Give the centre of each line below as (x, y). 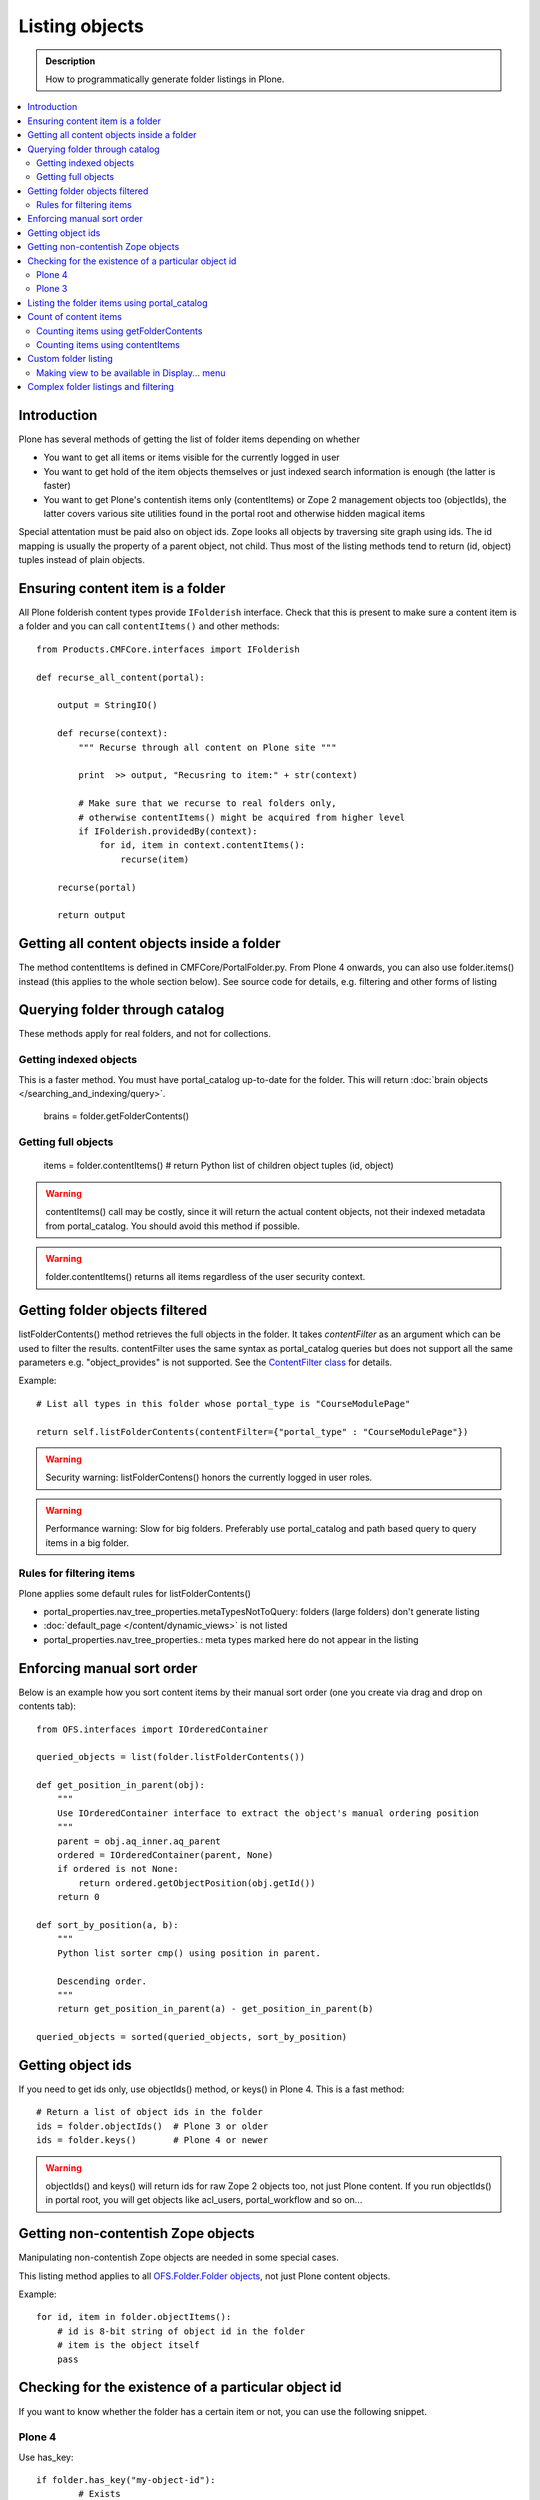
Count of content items (74, 317)
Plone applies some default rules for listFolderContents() (135, 1593)
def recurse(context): (112, 733)
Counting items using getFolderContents (119, 331)
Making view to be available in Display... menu (131, 372)
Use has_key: (46, 2457)
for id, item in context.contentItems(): (202, 845)
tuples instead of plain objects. (81, 560)
